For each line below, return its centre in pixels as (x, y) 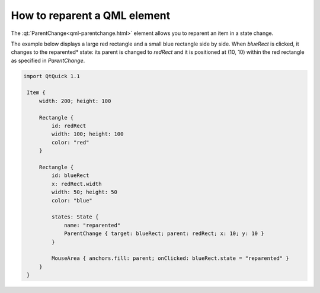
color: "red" (70, 142)
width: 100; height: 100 (87, 134)
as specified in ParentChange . (48, 60)
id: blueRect (70, 176)
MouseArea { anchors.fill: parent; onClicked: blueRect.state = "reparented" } (170, 258)
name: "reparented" (92, 225)
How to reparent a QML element (91, 15)
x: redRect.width (76, 184)
